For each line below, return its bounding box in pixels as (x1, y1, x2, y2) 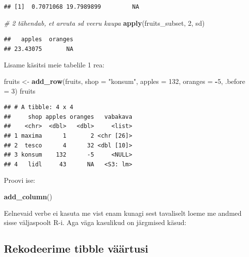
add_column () (4, 191, 52, 201)
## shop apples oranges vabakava (4, 113, 132, 120)
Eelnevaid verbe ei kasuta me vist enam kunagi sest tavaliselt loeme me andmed (4, 208, 242, 218)
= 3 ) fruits (4, 85, 36, 96)
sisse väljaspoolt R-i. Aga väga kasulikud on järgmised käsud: (4, 217, 187, 227)
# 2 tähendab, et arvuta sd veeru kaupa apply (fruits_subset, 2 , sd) (4, 17, 205, 28)
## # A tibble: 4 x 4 (4, 104, 74, 111)
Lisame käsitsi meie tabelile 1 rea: (4, 60, 105, 70)
